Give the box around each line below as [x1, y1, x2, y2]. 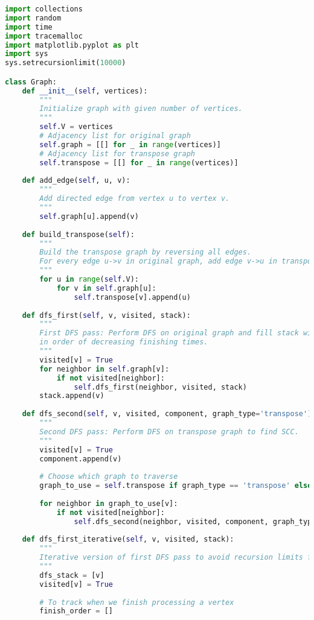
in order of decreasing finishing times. [39, 338, 208, 347]
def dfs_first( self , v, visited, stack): [22, 311, 191, 320]
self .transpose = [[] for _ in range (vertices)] [39, 158, 239, 167]
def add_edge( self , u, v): [22, 176, 130, 185]
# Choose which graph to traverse [39, 472, 178, 481]
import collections [5, 5, 83, 13]
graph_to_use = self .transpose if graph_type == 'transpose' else [39, 481, 312, 490]
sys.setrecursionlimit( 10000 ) [5, 59, 126, 68]
